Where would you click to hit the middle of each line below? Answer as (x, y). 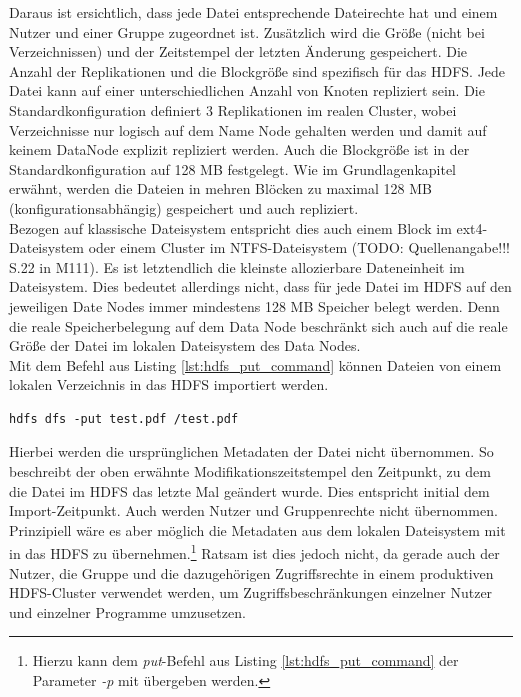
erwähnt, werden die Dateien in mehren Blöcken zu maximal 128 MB (220, 188)
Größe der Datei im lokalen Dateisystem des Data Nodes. (185, 345)
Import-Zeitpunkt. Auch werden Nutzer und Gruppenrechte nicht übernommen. (253, 510)
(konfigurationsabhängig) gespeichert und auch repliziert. (184, 207)
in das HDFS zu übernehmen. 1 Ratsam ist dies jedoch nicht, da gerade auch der (254, 552)
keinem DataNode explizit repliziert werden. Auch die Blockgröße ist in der (239, 149)
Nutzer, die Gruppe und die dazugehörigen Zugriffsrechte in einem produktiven (251, 572)
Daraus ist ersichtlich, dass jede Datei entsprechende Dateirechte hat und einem (253, 12)
